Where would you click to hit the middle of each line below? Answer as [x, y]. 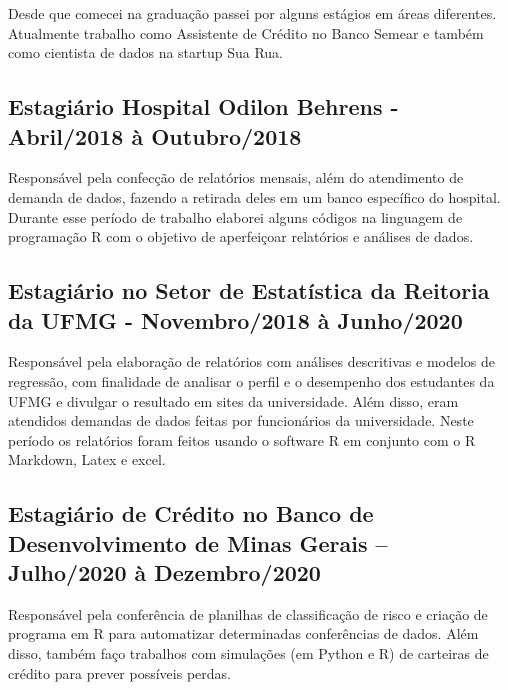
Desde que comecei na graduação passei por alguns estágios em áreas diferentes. [252, 13]
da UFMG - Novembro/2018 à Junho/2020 [235, 319]
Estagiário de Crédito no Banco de [191, 513]
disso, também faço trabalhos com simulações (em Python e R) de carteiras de [248, 653]
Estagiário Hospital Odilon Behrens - [203, 106]
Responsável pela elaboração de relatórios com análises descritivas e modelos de [252, 361]
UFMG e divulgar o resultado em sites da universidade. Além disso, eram [233, 400]
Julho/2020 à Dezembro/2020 [164, 572]
